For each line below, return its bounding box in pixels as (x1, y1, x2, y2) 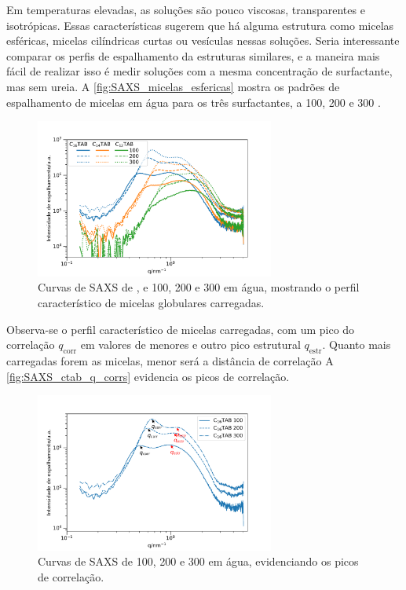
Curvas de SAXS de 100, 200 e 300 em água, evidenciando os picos (38, 553, 359, 570)
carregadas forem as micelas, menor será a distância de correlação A (6, 352, 334, 368)
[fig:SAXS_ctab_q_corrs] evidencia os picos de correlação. (6, 368, 290, 384)
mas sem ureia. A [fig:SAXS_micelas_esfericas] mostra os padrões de (6, 78, 340, 94)
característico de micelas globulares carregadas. (38, 295, 265, 310)
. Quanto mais (322, 336, 391, 353)
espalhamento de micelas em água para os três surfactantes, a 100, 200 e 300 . (6, 93, 381, 110)
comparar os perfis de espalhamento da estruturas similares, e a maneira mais (6, 47, 380, 64)
